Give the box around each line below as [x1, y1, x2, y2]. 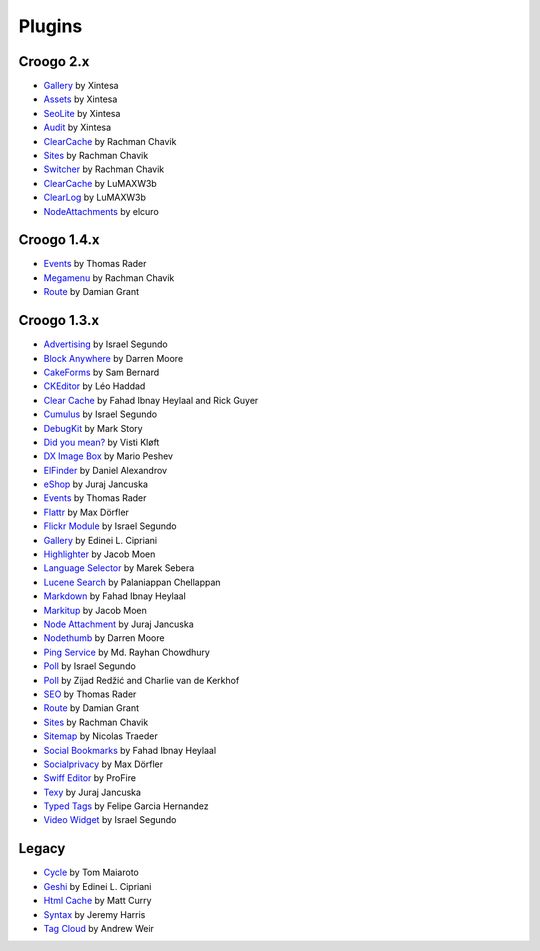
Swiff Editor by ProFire [43, 772, 137, 784]
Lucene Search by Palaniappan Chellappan [43, 576, 221, 588]
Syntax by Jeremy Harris [43, 908, 146, 920]
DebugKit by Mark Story [43, 422, 144, 434]
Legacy [18, 840, 66, 857]
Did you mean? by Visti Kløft [43, 436, 160, 448]
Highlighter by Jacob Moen [43, 548, 156, 560]
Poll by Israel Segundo [43, 660, 137, 672]
